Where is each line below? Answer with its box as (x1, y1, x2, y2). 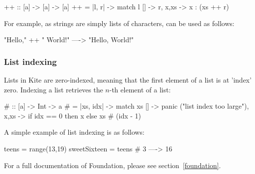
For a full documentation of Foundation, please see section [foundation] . (4, 160, 221, 170)
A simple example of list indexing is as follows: (4, 127, 144, 137)
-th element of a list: (109, 84, 171, 94)
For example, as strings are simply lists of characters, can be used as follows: (4, 18, 234, 28)
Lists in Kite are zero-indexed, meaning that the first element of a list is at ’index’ (4, 75, 252, 85)
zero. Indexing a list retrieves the (4, 84, 103, 94)
